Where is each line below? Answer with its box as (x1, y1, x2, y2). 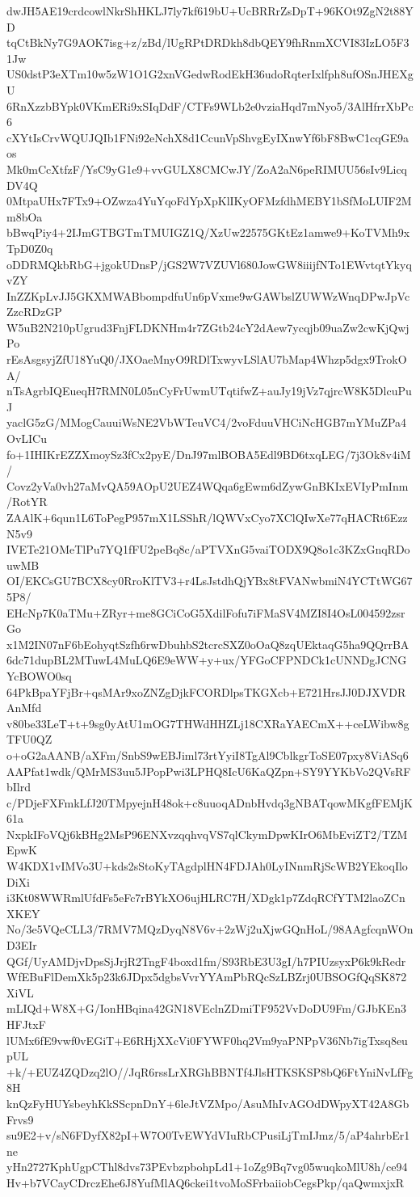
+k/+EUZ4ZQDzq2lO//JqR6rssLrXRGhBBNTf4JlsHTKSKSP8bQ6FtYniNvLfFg (6, 1063, 414, 1080)
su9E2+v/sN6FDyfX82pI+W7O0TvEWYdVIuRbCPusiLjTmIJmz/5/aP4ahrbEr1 (6, 1127, 410, 1144)
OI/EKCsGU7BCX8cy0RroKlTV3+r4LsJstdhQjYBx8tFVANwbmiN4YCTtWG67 (6, 572, 413, 589)
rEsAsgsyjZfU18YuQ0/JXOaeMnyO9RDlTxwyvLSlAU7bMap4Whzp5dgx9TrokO (6, 351, 407, 368)
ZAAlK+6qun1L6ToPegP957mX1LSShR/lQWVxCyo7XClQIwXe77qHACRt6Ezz (6, 509, 408, 525)
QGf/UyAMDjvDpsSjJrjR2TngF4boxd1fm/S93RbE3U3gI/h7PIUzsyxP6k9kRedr (6, 952, 406, 969)
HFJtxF (6, 1016, 46, 1032)
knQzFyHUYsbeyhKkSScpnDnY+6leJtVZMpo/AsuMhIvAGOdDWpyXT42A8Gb (6, 1094, 409, 1111)
